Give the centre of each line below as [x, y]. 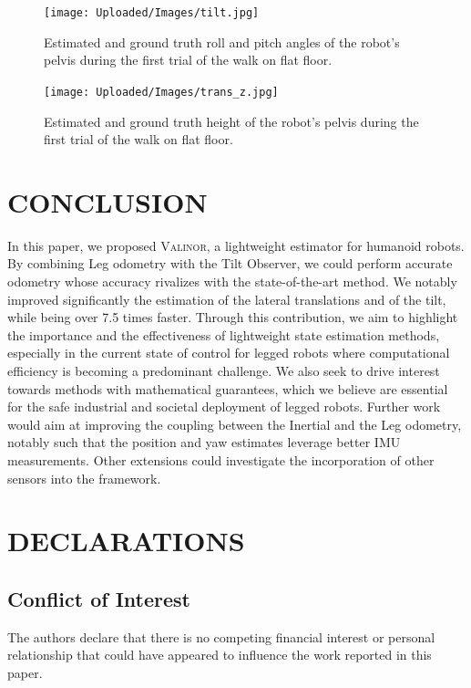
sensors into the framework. [84, 478]
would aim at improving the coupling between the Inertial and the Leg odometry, [235, 424]
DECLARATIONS [126, 541]
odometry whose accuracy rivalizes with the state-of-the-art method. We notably [232, 281]
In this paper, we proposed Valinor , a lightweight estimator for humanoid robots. [236, 245]
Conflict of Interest [99, 598]
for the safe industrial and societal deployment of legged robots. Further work [224, 407]
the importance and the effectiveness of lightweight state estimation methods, [224, 334]
